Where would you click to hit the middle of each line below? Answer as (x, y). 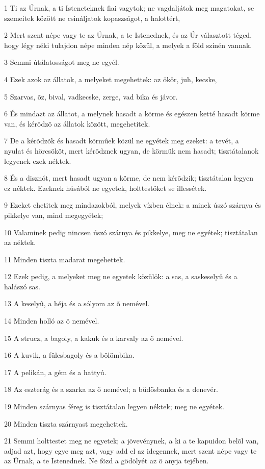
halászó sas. (22, 286)
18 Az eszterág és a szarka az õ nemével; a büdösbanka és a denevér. (111, 389)
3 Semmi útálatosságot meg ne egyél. (62, 62)
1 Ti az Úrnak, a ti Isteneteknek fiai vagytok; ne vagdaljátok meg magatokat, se (129, 8)
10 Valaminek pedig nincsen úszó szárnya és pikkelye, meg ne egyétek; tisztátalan (131, 232)
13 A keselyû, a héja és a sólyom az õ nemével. (77, 303)
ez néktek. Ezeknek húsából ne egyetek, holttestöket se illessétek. (105, 188)
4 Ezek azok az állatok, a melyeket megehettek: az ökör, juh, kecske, (111, 79)
